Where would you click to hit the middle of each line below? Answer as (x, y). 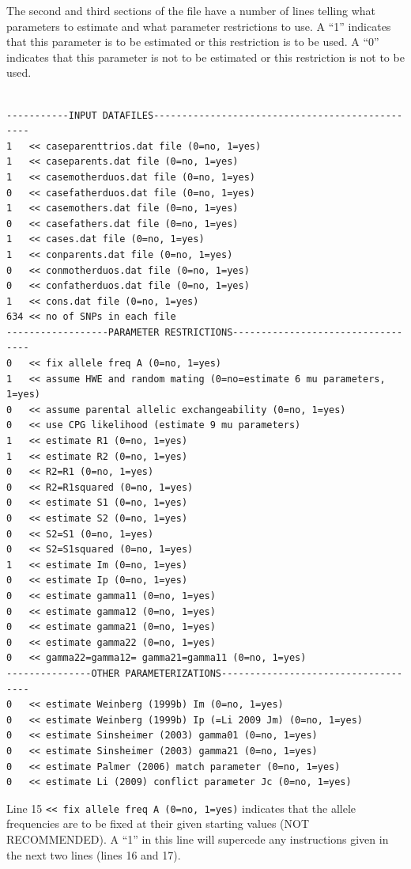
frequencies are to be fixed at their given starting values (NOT (158, 823)
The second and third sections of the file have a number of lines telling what (191, 10)
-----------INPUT (52, 115)
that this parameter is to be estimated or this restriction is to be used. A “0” (193, 42)
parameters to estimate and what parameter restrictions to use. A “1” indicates (199, 26)
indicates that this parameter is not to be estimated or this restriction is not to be (205, 57)
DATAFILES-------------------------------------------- (253, 115)
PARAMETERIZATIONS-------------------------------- (264, 673)
